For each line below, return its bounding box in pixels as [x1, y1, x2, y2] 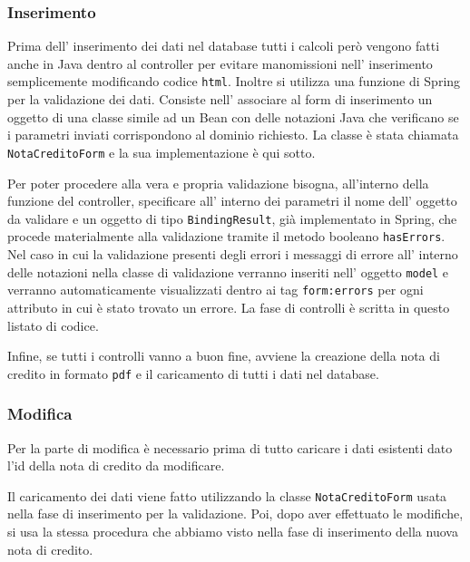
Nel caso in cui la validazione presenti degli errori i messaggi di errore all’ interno [7, 245, 458, 263]
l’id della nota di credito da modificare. [7, 456, 225, 475]
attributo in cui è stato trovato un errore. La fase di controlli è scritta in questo [7, 297, 450, 316]
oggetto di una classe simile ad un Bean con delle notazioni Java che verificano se [7, 107, 459, 126]
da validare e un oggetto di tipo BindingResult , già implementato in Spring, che [7, 208, 457, 228]
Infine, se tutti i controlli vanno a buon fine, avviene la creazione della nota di [7, 346, 440, 365]
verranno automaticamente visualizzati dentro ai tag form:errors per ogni [7, 280, 424, 299]
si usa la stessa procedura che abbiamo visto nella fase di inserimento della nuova [7, 522, 458, 540]
